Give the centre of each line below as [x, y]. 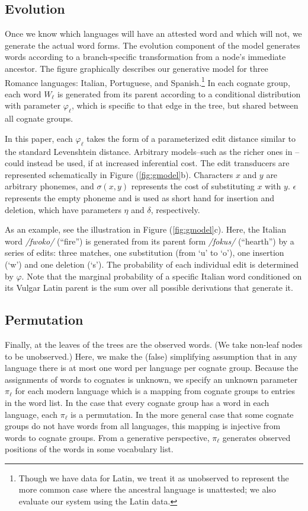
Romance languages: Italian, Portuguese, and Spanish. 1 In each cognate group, [147, 81]
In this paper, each [39, 138]
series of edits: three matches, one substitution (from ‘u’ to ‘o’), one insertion [145, 253]
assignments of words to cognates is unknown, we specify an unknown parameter [151, 379]
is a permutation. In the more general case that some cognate [182, 414]
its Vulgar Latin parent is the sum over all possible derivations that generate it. [149, 288]
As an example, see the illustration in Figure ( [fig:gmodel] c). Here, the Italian [146, 229]
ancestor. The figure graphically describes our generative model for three [137, 68]
